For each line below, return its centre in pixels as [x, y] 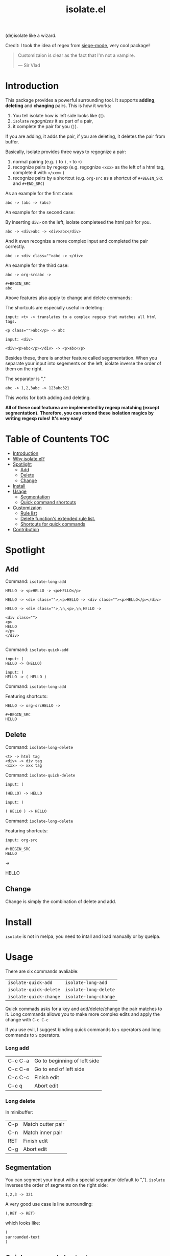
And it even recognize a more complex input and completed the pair [77, 241]
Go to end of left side [59, 1069]
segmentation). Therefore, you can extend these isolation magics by [80, 413]
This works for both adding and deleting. [48, 397]
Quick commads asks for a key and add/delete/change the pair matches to [84, 1009]
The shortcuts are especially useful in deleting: [55, 308]
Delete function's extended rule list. [58, 519]
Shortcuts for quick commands [53, 524]
